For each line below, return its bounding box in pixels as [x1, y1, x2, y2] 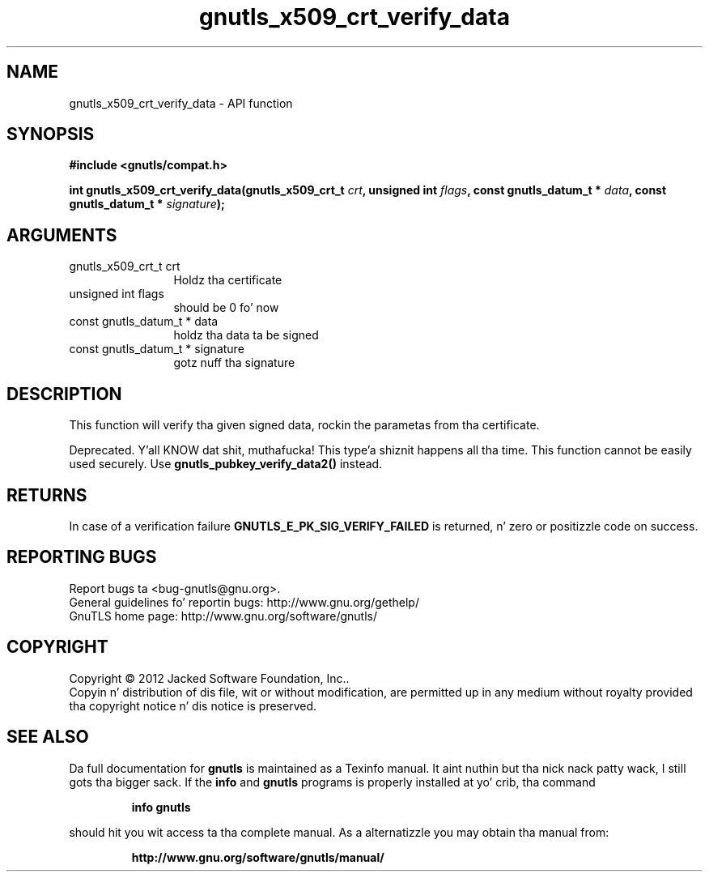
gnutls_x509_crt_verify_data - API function [69, 96, 293, 110]
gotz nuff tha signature [173, 356, 295, 370]
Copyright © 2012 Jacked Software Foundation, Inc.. [69, 671, 350, 685]
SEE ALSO [6, 727, 89, 748]
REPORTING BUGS [6, 547, 157, 568]
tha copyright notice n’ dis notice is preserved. [69, 698, 317, 713]
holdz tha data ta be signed [173, 328, 319, 343]
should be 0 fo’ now [173, 300, 279, 315]
